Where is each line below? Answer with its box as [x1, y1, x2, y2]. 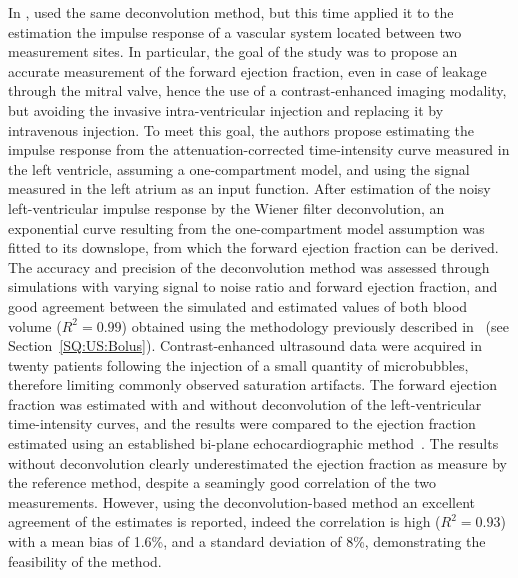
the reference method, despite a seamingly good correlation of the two [8, 472, 437, 493]
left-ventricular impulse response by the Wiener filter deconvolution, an [8, 197, 445, 218]
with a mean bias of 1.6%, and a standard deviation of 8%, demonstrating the [8, 531, 486, 552]
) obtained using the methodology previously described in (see [121, 315, 509, 336]
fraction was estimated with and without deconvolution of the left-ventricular [8, 393, 482, 414]
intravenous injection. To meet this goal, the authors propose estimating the [8, 119, 475, 140]
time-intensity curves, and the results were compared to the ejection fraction [8, 413, 476, 434]
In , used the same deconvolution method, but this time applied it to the [8, 2, 454, 22]
